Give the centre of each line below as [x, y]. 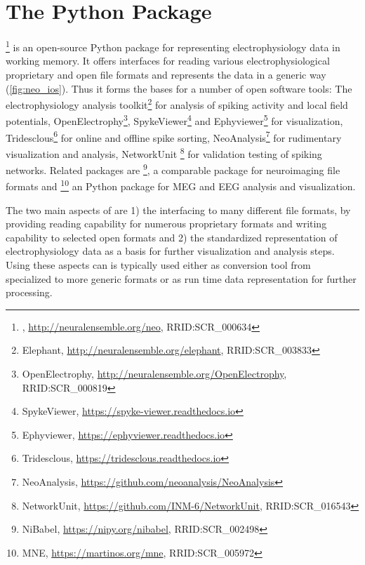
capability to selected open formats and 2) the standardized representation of [172, 237]
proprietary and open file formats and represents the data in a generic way [166, 74]
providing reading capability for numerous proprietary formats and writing [166, 224]
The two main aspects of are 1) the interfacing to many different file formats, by [178, 210]
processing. [29, 292]
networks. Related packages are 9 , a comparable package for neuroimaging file [173, 169]
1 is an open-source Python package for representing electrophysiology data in [173, 46]
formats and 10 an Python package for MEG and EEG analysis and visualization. [181, 185]
